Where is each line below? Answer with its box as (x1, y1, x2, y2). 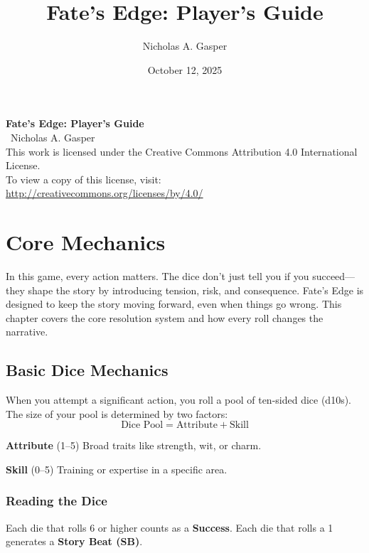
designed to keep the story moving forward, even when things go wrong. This (6, 296, 342, 311)
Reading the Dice (6, 492, 107, 510)
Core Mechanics (6, 227, 166, 257)
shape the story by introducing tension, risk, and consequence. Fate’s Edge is (28, 282, 364, 297)
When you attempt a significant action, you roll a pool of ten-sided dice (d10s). (6, 392, 352, 407)
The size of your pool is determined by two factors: (6, 406, 228, 421)
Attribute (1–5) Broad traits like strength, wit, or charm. (6, 438, 262, 453)
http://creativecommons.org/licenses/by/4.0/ (6, 186, 203, 200)
